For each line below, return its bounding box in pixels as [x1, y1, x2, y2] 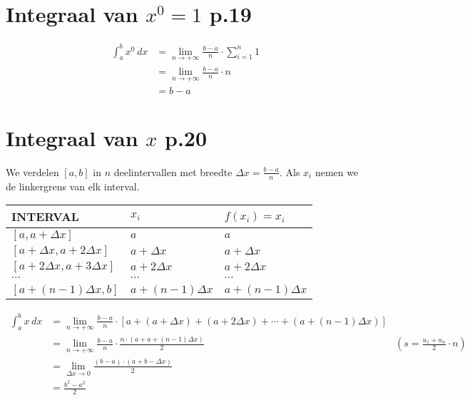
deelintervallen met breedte [113, 164, 233, 179]
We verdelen [6, 164, 59, 179]
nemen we [315, 164, 359, 179]
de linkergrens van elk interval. [6, 178, 140, 193]
